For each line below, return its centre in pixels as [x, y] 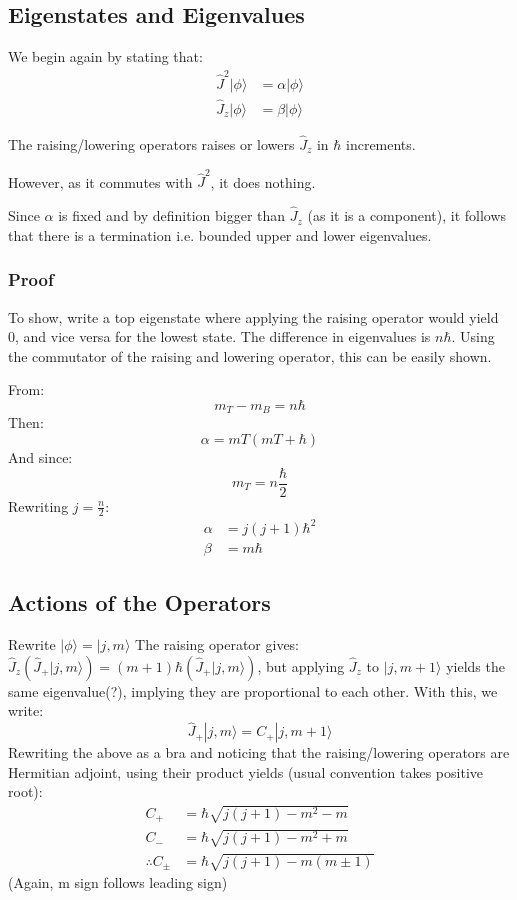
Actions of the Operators [139, 602]
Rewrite [32, 644]
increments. [381, 144]
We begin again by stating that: [105, 56]
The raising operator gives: [217, 644]
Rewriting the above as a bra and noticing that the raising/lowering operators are [259, 752]
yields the [475, 665]
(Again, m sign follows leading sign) [118, 882]
